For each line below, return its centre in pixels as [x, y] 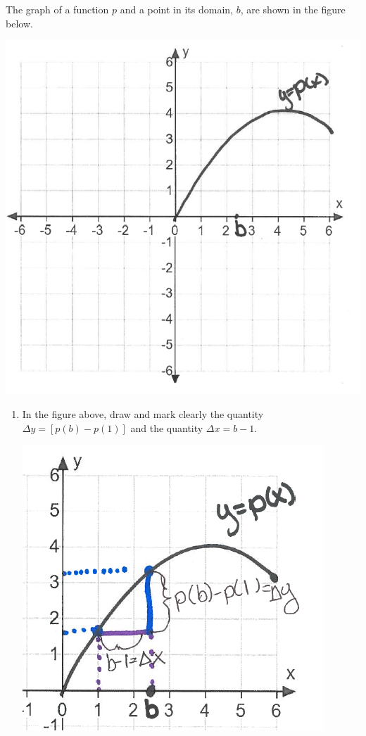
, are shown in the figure [293, 9]
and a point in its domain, [176, 9]
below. [19, 23]
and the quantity [167, 427]
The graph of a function [57, 9]
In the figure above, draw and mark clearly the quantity [143, 414]
